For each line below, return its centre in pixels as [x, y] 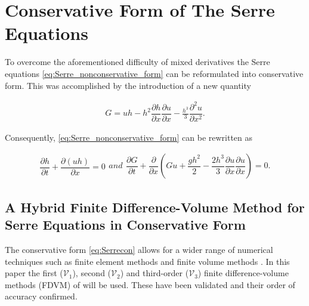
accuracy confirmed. [41, 296]
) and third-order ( [154, 273]
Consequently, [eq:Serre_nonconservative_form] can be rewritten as [129, 137]
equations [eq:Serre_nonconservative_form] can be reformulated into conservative [154, 73]
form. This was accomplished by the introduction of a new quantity [128, 85]
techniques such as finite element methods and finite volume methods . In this [147, 261]
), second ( [92, 273]
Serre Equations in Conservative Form [125, 225]
